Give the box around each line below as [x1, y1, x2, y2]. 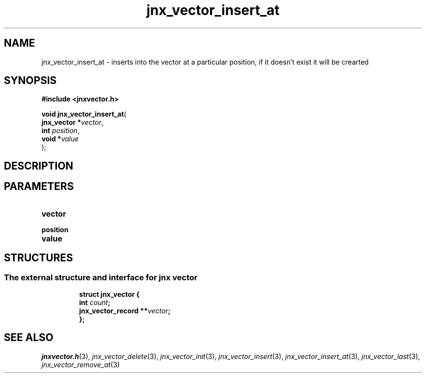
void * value [41, 135, 79, 143]
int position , [41, 126, 80, 135]
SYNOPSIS [4, 74, 57, 87]
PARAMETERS [4, 180, 74, 193]
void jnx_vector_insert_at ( [41, 110, 126, 119]
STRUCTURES [4, 252, 73, 264]
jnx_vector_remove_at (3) [41, 360, 120, 369]
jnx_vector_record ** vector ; [79, 306, 171, 315]
